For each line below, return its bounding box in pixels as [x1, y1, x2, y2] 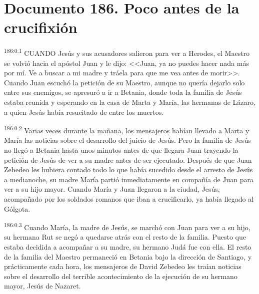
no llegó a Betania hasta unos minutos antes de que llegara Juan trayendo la [4, 144, 238, 155]
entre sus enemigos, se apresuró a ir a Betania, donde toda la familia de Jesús [4, 87, 242, 97]
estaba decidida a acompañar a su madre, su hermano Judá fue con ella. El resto [4, 241, 251, 252]
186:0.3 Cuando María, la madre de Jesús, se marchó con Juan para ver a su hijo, [4, 221, 250, 232]
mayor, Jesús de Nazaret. [4, 281, 81, 291]
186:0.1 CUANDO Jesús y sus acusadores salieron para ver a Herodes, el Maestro [4, 46, 250, 58]
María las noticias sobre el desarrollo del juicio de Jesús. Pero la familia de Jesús [4, 135, 251, 145]
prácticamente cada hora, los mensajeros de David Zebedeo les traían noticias [4, 261, 241, 272]
